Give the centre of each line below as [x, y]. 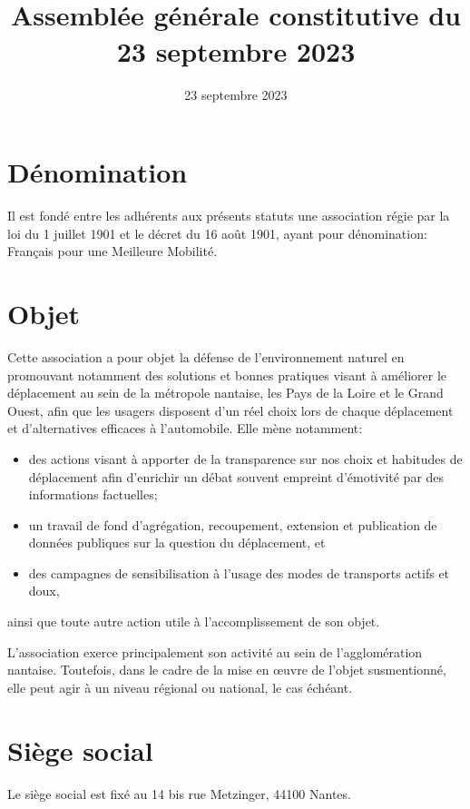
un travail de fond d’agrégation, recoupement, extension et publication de [233, 524]
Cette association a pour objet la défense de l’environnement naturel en [206, 356]
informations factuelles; [93, 494]
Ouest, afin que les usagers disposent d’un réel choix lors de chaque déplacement [230, 410]
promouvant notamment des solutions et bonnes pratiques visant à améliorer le [227, 375]
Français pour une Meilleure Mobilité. [113, 251]
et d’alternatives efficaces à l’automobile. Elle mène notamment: [185, 428]
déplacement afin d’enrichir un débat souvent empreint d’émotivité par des [236, 476]
